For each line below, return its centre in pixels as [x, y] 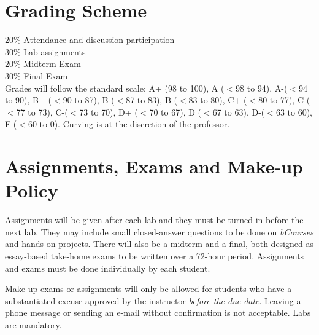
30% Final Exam [37, 75]
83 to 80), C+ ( [218, 100]
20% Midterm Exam [43, 64]
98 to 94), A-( [262, 88]
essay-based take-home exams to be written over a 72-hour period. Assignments [155, 255]
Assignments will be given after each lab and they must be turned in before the [154, 220]
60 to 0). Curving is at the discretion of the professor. [129, 124]
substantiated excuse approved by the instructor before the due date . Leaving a [153, 300]
